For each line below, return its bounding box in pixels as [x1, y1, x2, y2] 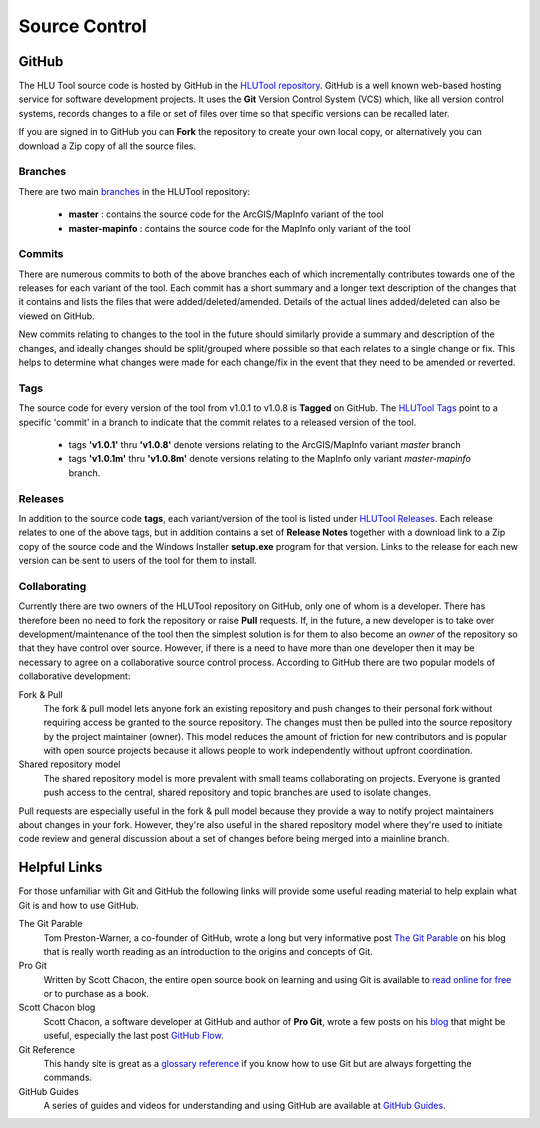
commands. [43, 1071, 93, 1084]
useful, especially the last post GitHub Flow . [43, 1030, 224, 1042]
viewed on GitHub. [18, 310, 95, 322]
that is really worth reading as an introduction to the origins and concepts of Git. [43, 945, 374, 957]
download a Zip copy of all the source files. [18, 140, 197, 152]
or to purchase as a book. [43, 988, 149, 1000]
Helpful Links [18, 859, 103, 876]
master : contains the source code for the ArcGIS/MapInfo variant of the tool [68, 208, 384, 220]
